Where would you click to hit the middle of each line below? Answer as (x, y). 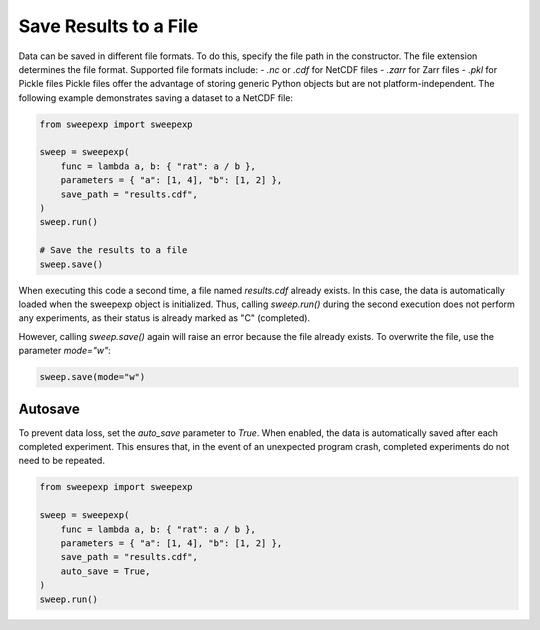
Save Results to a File (108, 26)
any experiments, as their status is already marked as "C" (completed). (164, 318)
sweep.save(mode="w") (92, 377)
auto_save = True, (105, 571)
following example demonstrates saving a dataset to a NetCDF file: (156, 97)
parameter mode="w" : (65, 351)
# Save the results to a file (113, 250)
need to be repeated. (61, 461)
